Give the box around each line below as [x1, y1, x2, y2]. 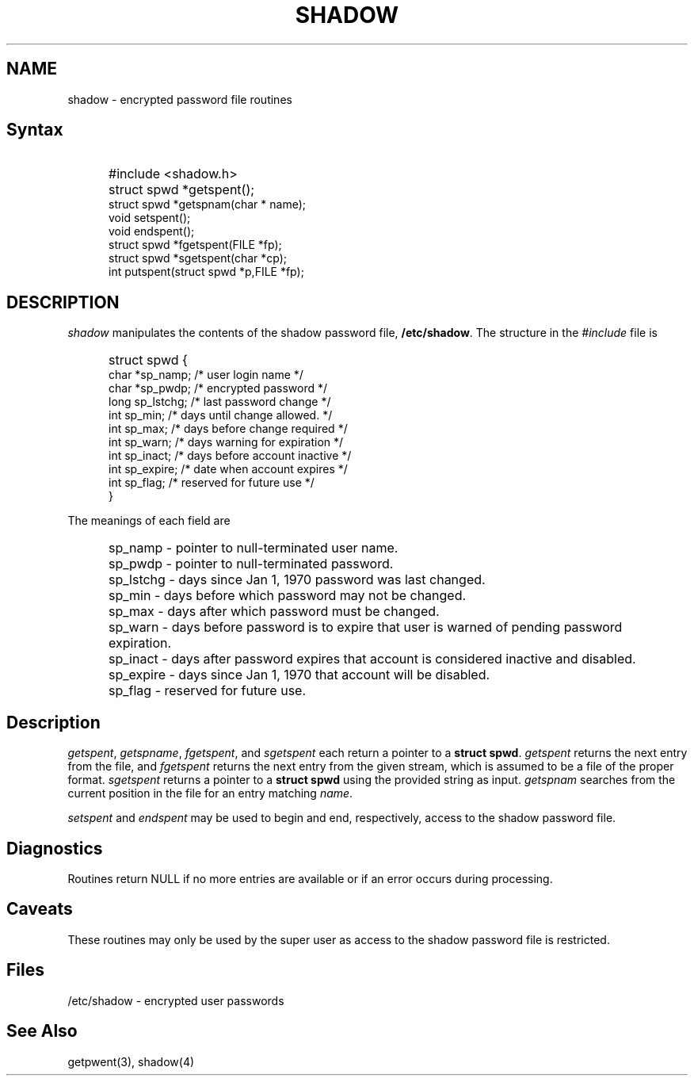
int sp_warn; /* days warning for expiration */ [109, 435, 344, 449]
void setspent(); [109, 211, 191, 225]
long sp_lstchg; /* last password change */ [109, 395, 331, 409]
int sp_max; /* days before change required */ [109, 422, 348, 436]
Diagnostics [6, 838, 103, 858]
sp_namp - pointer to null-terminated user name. [109, 540, 398, 556]
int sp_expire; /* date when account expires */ [109, 462, 348, 476]
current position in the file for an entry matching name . [67, 786, 353, 801]
